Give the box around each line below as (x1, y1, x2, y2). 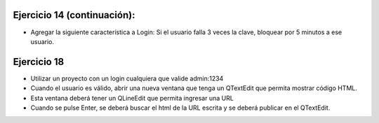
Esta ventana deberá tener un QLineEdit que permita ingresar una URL (30, 94, 234, 102)
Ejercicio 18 (13, 56, 65, 68)
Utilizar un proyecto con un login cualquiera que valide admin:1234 (30, 74, 224, 82)
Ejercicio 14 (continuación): (13, 9, 135, 21)
